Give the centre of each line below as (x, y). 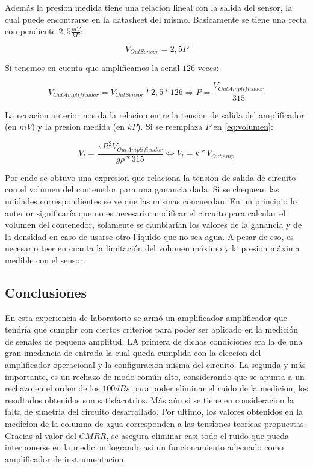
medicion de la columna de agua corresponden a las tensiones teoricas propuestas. (156, 424)
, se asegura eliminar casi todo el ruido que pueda (198, 435)
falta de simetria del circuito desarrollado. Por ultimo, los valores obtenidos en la (154, 412)
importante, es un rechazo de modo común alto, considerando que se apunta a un (155, 376)
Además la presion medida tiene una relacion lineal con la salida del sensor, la (149, 7)
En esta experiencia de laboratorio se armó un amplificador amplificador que (146, 317)
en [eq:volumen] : (243, 127)
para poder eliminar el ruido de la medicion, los (220, 388)
